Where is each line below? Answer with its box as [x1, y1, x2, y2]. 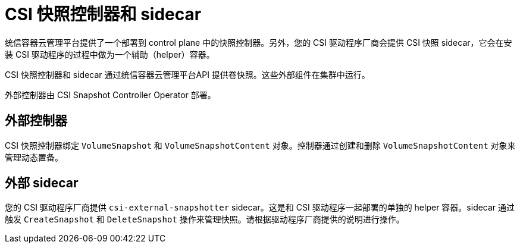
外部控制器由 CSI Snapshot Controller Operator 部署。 [5, 89, 216, 100]
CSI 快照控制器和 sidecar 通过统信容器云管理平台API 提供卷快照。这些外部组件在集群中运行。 [5, 69, 370, 80]
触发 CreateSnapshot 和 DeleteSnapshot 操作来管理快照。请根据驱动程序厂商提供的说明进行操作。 [5, 214, 405, 225]
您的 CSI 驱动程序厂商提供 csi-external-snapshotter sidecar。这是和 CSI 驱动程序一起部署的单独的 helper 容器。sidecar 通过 [5, 202, 515, 213]
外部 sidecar [5, 175, 79, 191]
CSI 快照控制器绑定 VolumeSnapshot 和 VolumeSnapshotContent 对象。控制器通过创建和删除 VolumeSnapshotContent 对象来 [5, 140, 516, 150]
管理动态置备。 [5, 152, 63, 162]
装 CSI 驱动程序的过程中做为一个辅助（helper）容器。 [5, 49, 215, 59]
